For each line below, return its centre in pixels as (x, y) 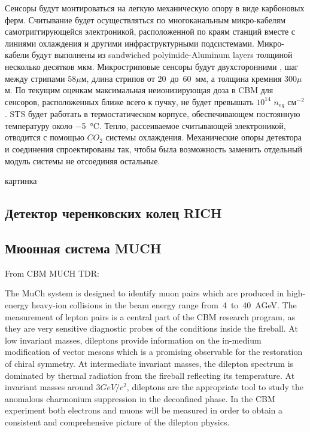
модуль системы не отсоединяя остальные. (83, 160)
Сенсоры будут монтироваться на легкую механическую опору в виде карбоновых (155, 8)
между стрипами (35, 78)
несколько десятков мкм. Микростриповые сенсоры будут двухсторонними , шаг (152, 66)
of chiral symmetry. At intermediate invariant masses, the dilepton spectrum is (149, 363)
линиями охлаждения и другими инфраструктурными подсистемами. (130, 43)
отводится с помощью (45, 137)
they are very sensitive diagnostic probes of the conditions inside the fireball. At (151, 328)
